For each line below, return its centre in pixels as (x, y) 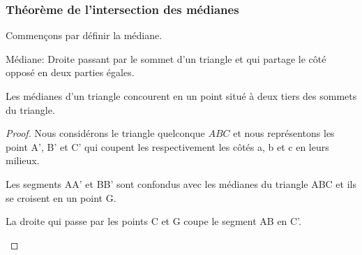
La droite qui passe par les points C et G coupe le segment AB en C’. (153, 221)
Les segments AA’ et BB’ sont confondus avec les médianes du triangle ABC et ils (181, 183)
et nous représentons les (284, 133)
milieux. (23, 160)
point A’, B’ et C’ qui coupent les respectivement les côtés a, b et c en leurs (167, 146)
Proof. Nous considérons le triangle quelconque (105, 133)
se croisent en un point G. (61, 197)
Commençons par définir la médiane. (84, 35)
